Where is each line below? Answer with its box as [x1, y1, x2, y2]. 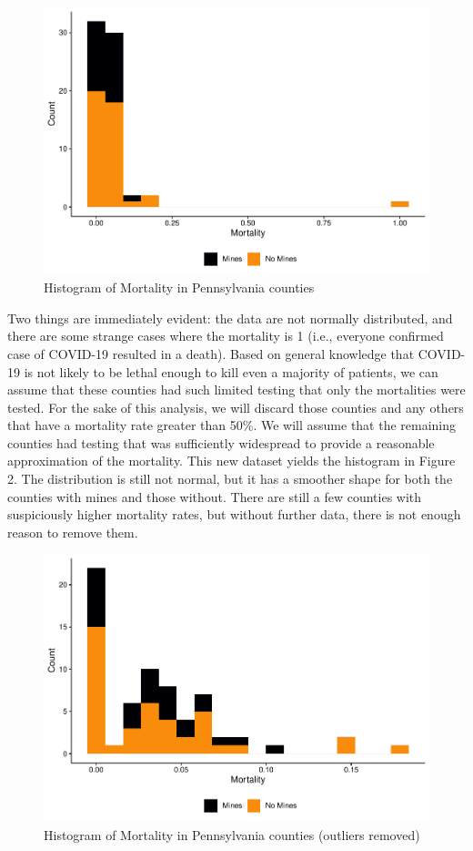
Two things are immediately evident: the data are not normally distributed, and [7, 308, 453, 327]
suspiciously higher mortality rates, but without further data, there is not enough [7, 505, 461, 524]
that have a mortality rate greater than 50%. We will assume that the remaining [7, 415, 457, 435]
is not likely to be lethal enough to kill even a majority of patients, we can [24, 362, 438, 381]
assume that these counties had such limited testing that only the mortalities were [7, 380, 466, 399]
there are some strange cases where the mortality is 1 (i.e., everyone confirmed [7, 326, 444, 345]
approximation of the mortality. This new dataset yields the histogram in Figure [7, 451, 456, 470]
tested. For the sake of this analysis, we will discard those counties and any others [7, 397, 464, 416]
